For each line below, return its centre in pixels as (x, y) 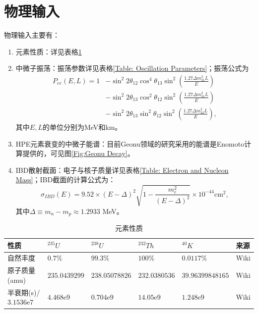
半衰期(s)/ (24, 292)
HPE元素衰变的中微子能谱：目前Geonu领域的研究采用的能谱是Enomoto (130, 143)
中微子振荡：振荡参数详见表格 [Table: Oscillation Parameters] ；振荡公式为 (132, 68)
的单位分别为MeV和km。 (82, 127)
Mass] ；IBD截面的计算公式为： (65, 180)
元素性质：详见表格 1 (49, 51)
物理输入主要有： (32, 35)
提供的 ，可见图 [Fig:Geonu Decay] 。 (78, 153)
